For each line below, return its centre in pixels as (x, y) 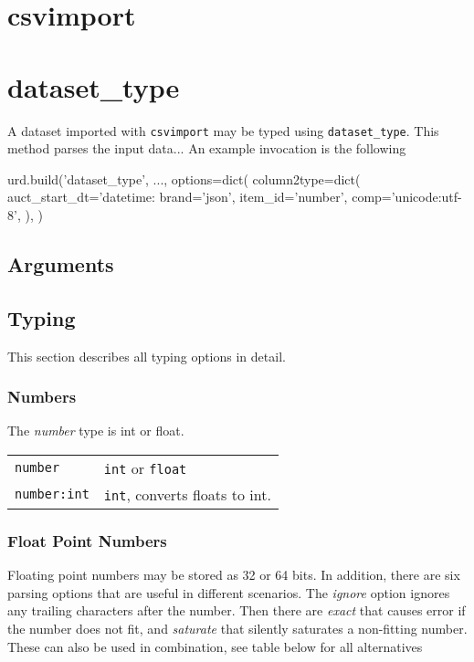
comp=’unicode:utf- (407, 197)
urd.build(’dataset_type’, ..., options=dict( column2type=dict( (184, 179)
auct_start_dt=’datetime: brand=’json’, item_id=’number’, (178, 197)
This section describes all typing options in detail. (147, 356)
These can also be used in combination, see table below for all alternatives (215, 646)
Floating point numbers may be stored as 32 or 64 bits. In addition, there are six (234, 575)
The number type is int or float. (96, 431)
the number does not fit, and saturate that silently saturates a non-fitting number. (237, 628)
